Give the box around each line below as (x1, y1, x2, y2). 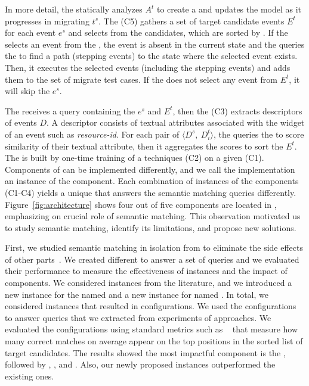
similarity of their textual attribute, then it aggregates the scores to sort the (5, 139, 283, 152)
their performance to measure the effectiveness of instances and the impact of (5, 264, 288, 277)
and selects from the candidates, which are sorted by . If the (68, 26, 288, 39)
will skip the (5, 85, 50, 97)
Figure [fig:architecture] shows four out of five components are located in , (5, 198, 277, 210)
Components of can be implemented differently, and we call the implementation (5, 163, 295, 175)
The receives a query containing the (5, 104, 135, 117)
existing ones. (5, 369, 54, 382)
